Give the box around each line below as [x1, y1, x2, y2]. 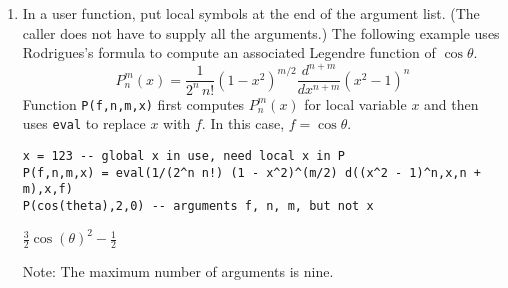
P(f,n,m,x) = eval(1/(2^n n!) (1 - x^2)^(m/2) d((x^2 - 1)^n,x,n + [22, 165, 481, 180]
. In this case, [201, 113, 285, 134]
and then [424, 93, 479, 114]
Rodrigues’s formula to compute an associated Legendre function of [22, 42, 436, 63]
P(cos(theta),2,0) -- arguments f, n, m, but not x [22, 198, 374, 213]
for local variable [304, 93, 407, 114]
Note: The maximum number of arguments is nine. [22, 260, 334, 281]
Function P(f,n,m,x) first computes [22, 93, 245, 114]
